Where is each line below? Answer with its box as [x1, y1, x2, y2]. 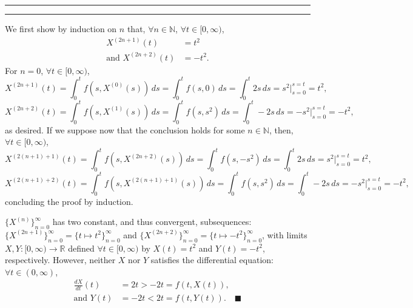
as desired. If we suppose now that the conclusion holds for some [5, 123, 245, 136]
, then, [269, 123, 294, 136]
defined [68, 241, 95, 254]
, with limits [262, 228, 307, 241]
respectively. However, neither [5, 253, 116, 266]
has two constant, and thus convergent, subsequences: [52, 215, 252, 228]
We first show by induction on [5, 22, 117, 35]
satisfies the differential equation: [150, 253, 274, 266]
